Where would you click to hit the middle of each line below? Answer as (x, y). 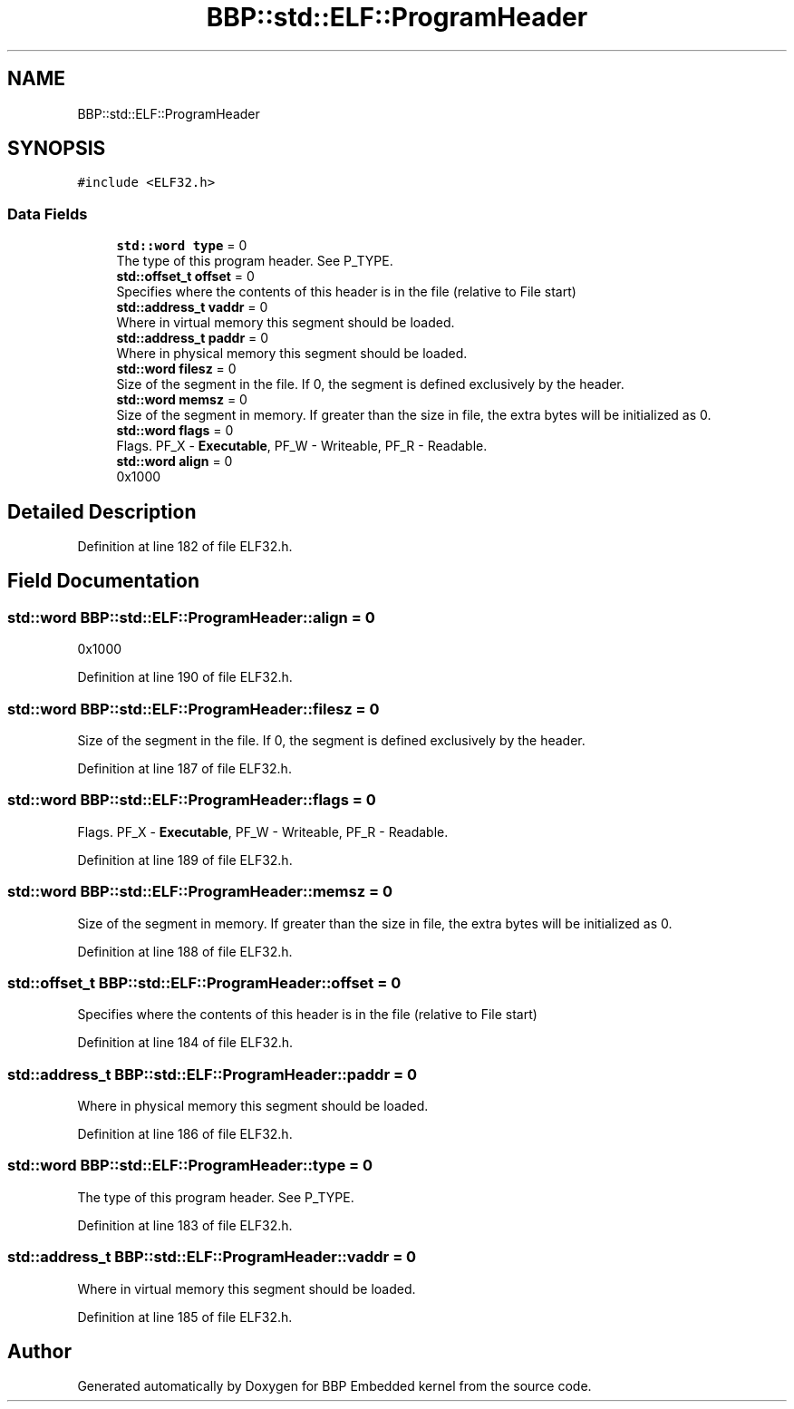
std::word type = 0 (182, 246)
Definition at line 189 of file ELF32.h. (185, 860)
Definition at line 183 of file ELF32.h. (185, 1225)
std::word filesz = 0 (176, 369)
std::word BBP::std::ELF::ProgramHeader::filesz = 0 (194, 709)
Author (39, 1351)
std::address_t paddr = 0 (193, 338)
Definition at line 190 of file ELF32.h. (185, 677)
